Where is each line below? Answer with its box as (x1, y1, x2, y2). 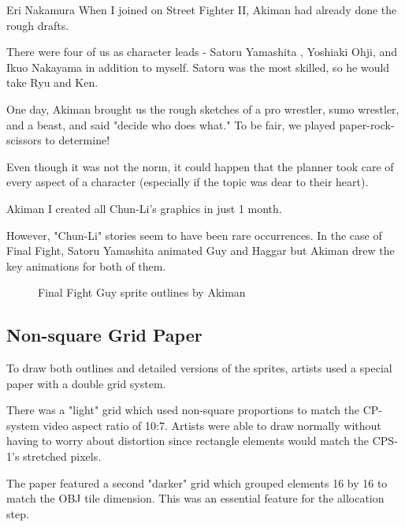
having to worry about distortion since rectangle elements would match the (6, 432, 370, 449)
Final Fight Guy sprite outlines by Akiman (38, 284, 246, 301)
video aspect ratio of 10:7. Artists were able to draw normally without (43, 417, 381, 433)
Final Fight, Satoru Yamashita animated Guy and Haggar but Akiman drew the (6, 242, 395, 259)
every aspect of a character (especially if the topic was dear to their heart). (6, 174, 369, 190)
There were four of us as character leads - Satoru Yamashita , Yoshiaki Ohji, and (6, 43, 398, 60)
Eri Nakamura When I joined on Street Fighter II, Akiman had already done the (6, 2, 397, 17)
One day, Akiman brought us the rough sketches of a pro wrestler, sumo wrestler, (6, 100, 399, 117)
